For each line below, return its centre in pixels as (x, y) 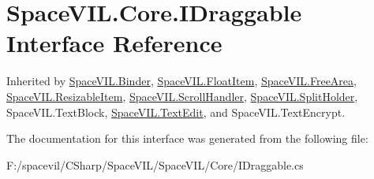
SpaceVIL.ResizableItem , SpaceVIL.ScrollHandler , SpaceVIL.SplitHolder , (182, 96)
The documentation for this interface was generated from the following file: (187, 138)
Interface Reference (114, 43)
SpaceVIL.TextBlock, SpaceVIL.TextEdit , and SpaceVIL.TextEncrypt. (176, 112)
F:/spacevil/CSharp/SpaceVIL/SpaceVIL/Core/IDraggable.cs (155, 164)
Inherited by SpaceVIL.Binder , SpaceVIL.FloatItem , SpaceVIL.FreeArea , (181, 81)
